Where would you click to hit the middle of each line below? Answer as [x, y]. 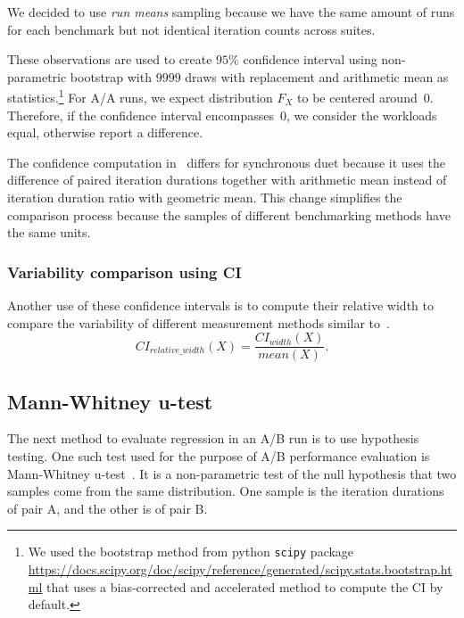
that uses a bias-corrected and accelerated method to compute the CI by [245, 586]
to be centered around [357, 98]
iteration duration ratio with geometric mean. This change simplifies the [205, 197]
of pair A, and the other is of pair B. [108, 508]
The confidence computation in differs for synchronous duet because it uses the [226, 162]
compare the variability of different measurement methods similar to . [199, 322]
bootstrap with [111, 76]
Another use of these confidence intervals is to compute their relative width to [220, 305]
